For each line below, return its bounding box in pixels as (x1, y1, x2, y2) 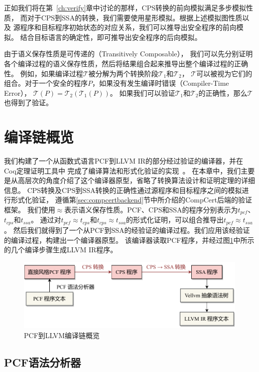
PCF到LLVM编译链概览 (24, 330, 100, 340)
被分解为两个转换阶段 (88, 68, 158, 78)
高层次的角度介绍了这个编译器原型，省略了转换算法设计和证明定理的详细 (17, 175, 255, 186)
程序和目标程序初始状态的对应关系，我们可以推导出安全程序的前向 (20, 22, 237, 32)
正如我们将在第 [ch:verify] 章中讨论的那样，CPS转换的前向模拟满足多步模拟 (4, 2, 246, 12)
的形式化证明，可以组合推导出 (126, 214, 224, 225)
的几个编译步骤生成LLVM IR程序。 (4, 244, 118, 255)
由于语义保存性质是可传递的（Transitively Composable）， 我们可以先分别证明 (4, 48, 253, 59)
